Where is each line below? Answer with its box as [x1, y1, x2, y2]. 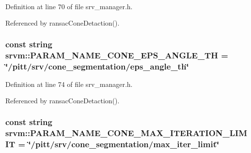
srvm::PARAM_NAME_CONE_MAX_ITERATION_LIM [5, 127, 248, 139]
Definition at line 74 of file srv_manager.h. [5, 79, 133, 89]
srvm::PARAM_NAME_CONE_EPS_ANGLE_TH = [5, 49, 228, 61]
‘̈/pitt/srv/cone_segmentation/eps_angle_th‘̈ [5, 60, 189, 72]
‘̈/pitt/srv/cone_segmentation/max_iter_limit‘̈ [28, 138, 220, 150]
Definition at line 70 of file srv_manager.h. [5, 1, 133, 11]
